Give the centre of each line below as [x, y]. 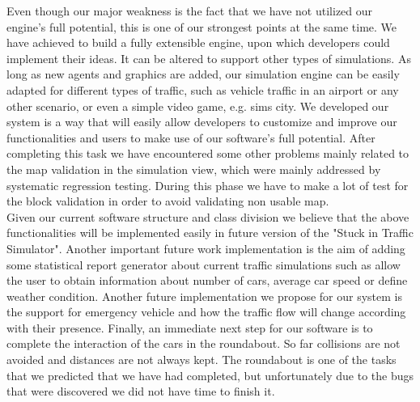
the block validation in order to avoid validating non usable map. [168, 201]
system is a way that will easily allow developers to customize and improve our [202, 122]
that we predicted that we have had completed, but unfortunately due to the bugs [210, 375]
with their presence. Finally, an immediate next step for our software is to [190, 327]
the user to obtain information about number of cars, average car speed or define [207, 280]
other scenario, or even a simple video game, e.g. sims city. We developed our [198, 106]
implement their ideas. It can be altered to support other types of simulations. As [209, 58]
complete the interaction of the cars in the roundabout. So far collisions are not [204, 343]
